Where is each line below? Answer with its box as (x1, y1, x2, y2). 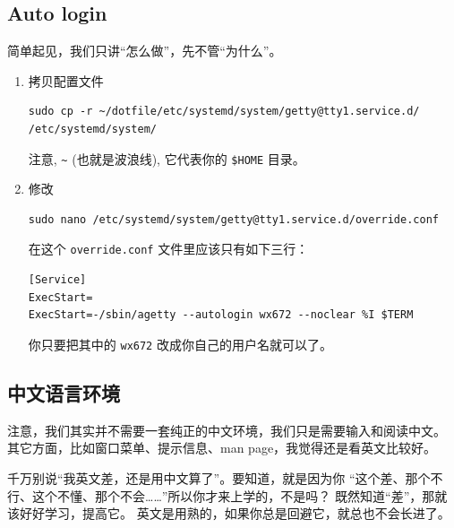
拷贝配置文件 (28, 71, 104, 90)
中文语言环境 (7, 378, 120, 406)
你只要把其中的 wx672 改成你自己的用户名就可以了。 (28, 334, 332, 353)
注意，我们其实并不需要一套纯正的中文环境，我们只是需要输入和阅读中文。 (7, 420, 446, 439)
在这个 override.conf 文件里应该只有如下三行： (28, 239, 309, 258)
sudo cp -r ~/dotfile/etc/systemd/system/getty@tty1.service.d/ (28, 105, 420, 118)
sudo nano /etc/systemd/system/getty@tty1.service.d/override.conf (28, 212, 439, 226)
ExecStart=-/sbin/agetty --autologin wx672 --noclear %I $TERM (28, 308, 414, 322)
